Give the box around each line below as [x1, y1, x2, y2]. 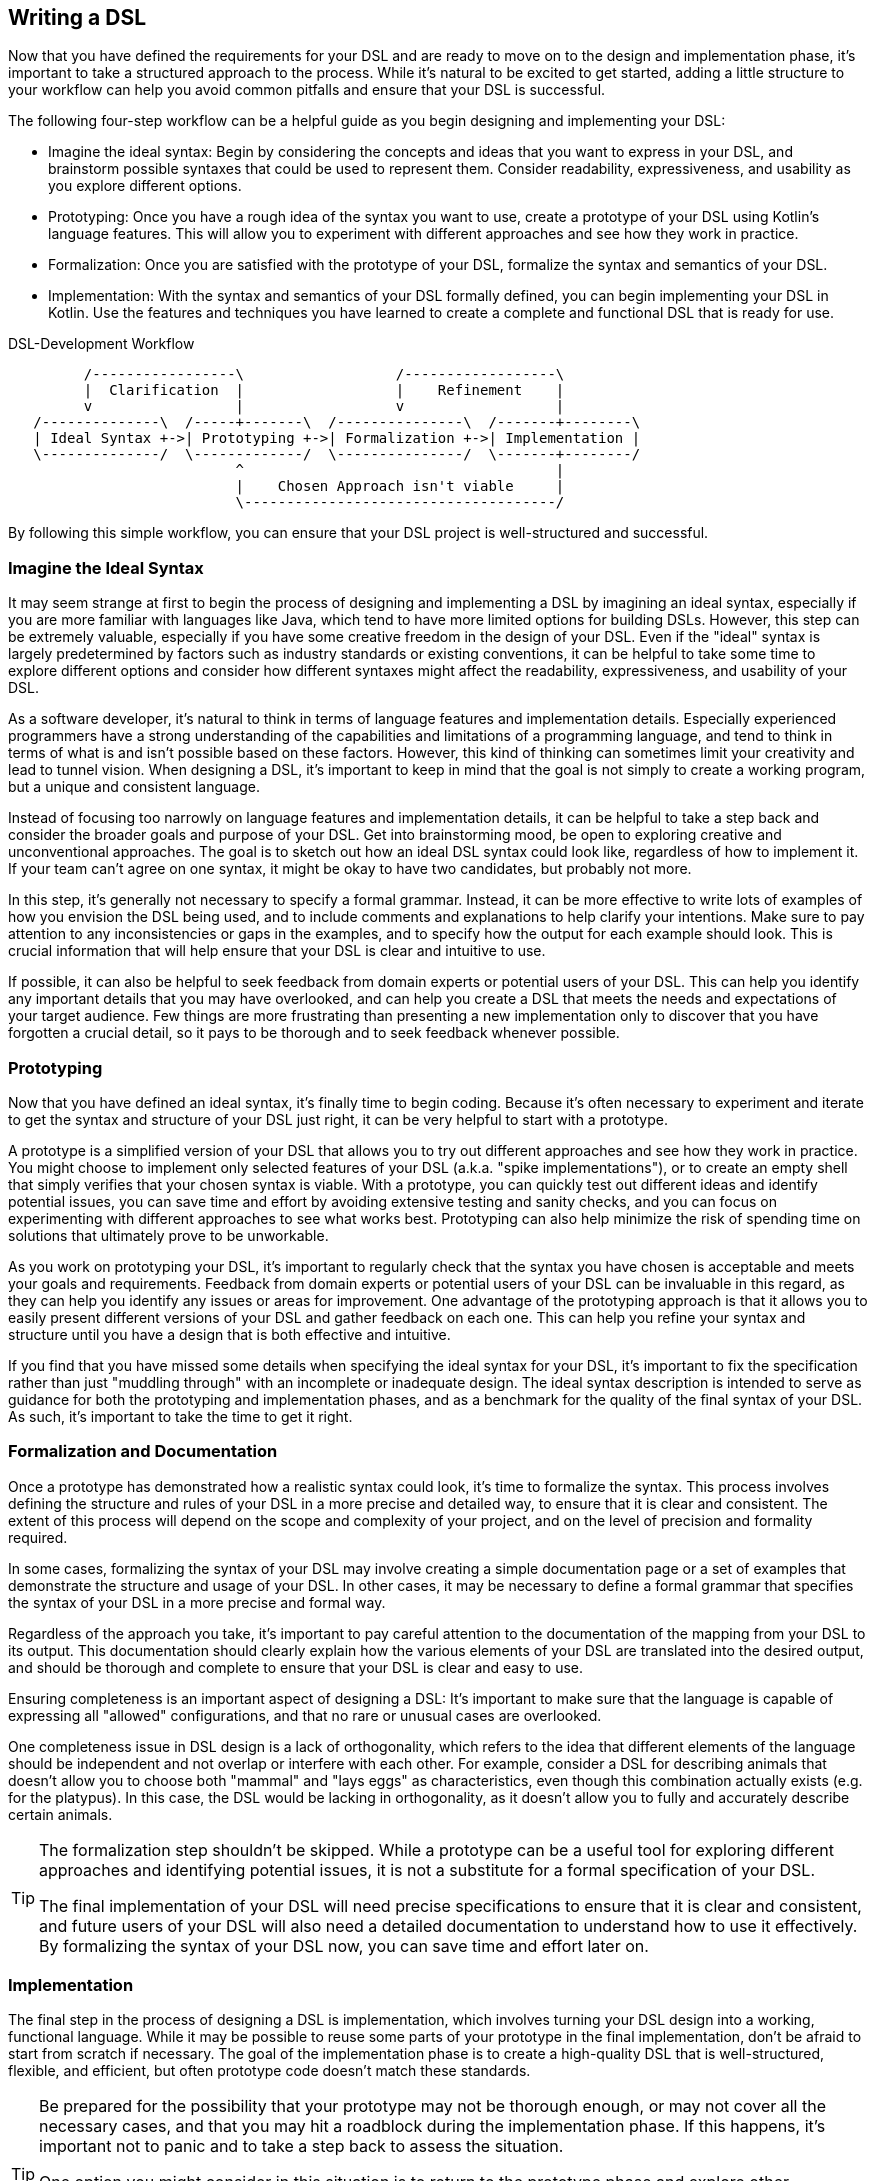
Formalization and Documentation [8, 1441, 278, 1462]
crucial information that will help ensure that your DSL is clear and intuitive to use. [8, 942, 546, 960]
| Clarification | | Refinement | [83, 382, 565, 399]
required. [8, 1528, 68, 1546]
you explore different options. [48, 177, 242, 195]
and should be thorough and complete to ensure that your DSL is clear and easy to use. [8, 1658, 584, 1676]
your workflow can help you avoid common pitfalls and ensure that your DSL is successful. [8, 81, 606, 99]
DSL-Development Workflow [8, 335, 195, 353]
